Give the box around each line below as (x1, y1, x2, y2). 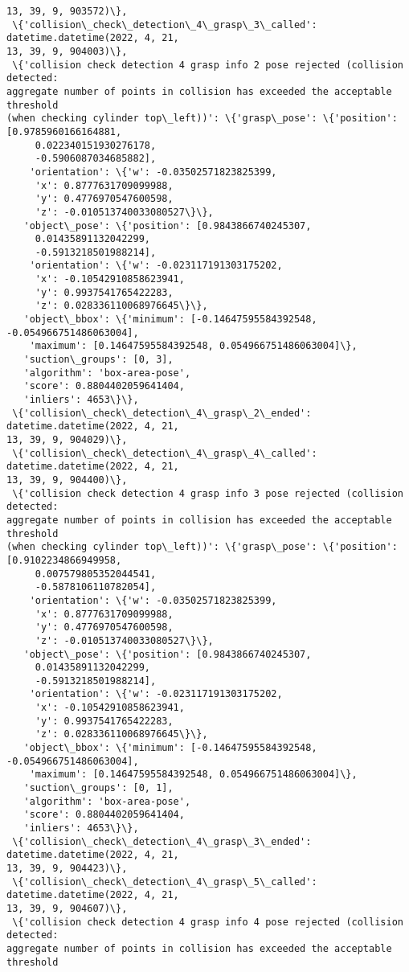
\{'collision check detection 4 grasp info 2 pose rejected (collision (12, 59, 403, 71)
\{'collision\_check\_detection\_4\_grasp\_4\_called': (12, 447, 317, 459)
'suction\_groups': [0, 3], (23, 354, 174, 366)
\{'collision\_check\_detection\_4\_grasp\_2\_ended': (12, 407, 312, 419)
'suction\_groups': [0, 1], (23, 782, 174, 794)
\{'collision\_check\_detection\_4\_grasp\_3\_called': (12, 18, 317, 31)
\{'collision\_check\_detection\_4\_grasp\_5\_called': (12, 876, 317, 888)
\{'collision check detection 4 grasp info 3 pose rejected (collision (12, 487, 403, 499)
